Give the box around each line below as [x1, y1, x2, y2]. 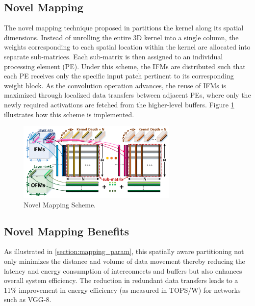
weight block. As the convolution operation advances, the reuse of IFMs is [4, 80, 226, 90]
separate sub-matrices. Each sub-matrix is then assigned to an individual [4, 51, 223, 61]
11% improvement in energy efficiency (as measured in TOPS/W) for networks [4, 284, 241, 295]
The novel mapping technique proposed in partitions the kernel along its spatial [4, 23, 244, 33]
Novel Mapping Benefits [4, 223, 129, 238]
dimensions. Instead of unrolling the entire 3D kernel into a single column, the [4, 32, 239, 42]
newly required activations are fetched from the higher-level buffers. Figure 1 [4, 99, 234, 109]
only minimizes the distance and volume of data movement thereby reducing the [4, 255, 245, 266]
